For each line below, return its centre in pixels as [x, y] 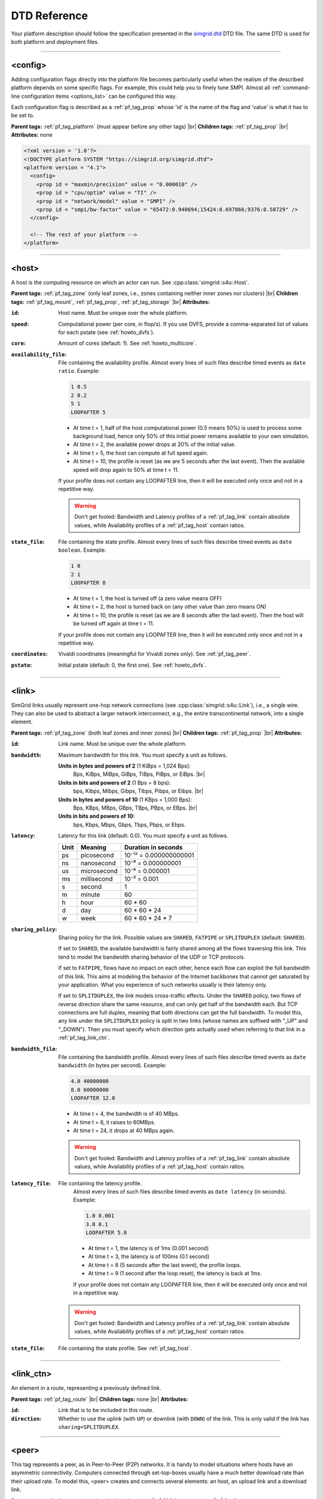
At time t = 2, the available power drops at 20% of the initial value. [155, 444]
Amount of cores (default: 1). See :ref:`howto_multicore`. [127, 343]
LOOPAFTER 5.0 [106, 1233]
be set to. [23, 115]
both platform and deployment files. [55, 41]
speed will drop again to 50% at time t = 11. [126, 469]
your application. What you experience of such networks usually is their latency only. [163, 985]
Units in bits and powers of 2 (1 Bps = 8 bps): [115, 782]
